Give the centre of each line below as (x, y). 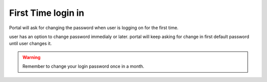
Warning (31, 57)
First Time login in (47, 13)
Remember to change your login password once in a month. (83, 66)
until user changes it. (30, 43)
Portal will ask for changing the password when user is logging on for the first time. (94, 28)
